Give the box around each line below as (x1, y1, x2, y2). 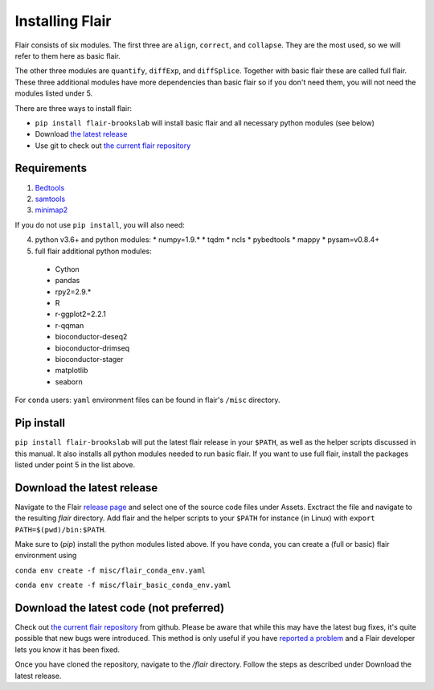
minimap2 (35, 205, 68, 215)
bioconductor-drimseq (55, 343, 130, 353)
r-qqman (55, 320, 84, 330)
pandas (55, 276, 80, 285)
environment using (14, 551, 77, 561)
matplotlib (55, 366, 88, 376)
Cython (55, 264, 80, 273)
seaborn (55, 376, 84, 386)
